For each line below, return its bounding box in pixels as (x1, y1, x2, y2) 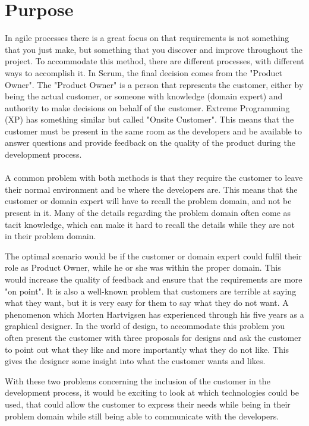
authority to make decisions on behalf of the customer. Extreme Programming (5, 101, 290, 114)
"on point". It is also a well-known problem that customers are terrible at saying (5, 284, 297, 297)
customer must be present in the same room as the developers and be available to (5, 124, 302, 137)
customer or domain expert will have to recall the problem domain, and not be (5, 195, 292, 207)
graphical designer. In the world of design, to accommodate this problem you (5, 319, 285, 332)
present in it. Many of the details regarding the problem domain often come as (5, 206, 291, 219)
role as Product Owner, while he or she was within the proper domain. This (5, 261, 281, 274)
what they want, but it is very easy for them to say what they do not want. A (5, 296, 289, 309)
